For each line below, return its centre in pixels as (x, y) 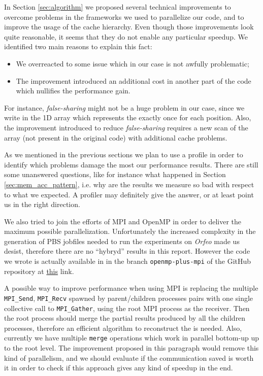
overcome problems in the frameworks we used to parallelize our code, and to (124, 16)
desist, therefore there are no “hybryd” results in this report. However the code (127, 251)
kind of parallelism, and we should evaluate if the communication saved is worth (129, 357)
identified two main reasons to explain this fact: (78, 46)
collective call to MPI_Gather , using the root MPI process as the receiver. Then (127, 308)
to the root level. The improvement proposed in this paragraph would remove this (131, 348)
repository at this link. (39, 271)
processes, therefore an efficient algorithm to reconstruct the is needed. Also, (123, 328)
